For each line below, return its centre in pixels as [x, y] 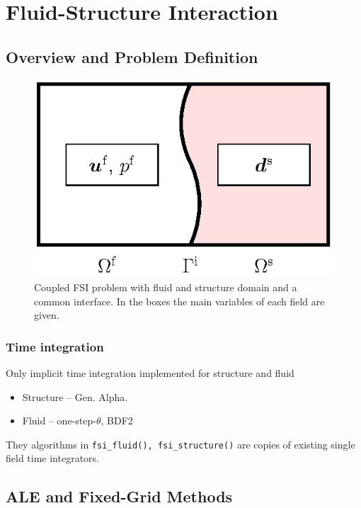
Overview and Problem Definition [132, 56]
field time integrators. [52, 458]
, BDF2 [117, 420]
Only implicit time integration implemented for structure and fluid [150, 372]
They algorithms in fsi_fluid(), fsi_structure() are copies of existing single [180, 444]
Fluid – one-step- [59, 420]
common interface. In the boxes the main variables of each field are [179, 301]
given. [47, 315]
